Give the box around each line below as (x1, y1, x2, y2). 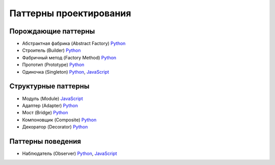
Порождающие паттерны (9, 27, 95, 36)
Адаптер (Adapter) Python (22, 102, 78, 109)
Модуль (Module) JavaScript (22, 95, 84, 102)
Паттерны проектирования (9, 8, 131, 19)
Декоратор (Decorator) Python (22, 124, 88, 130)
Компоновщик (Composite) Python (22, 117, 97, 123)
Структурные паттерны (9, 82, 90, 91)
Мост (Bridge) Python (22, 110, 68, 116)
